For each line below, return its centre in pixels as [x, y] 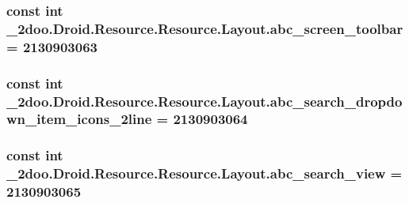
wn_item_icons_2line [79, 119]
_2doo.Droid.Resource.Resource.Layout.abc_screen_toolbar [205, 28]
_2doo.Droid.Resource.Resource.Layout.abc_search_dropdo [204, 101]
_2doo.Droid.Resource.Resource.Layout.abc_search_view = [204, 173]
